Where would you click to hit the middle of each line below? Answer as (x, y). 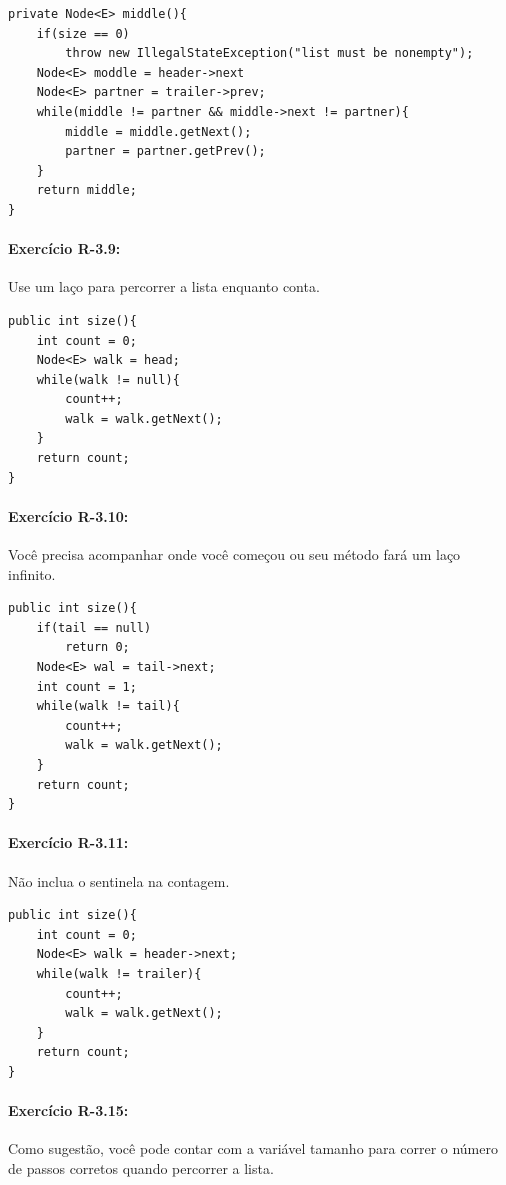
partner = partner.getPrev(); (165, 151)
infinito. (32, 573)
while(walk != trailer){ (119, 973)
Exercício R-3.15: (68, 1110)
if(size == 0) (83, 33)
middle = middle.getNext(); (158, 131)
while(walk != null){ (108, 379)
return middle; (86, 190)
